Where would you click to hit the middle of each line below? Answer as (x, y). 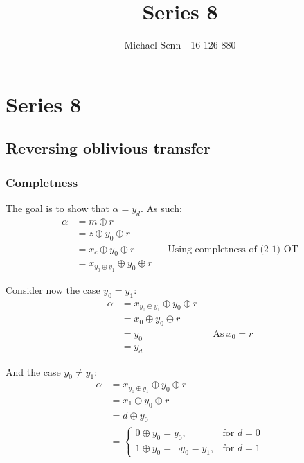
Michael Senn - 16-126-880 (180, 45)
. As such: (161, 208)
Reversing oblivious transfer (108, 148)
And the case (33, 371)
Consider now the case (53, 289)
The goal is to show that (57, 208)
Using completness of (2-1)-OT (233, 249)
